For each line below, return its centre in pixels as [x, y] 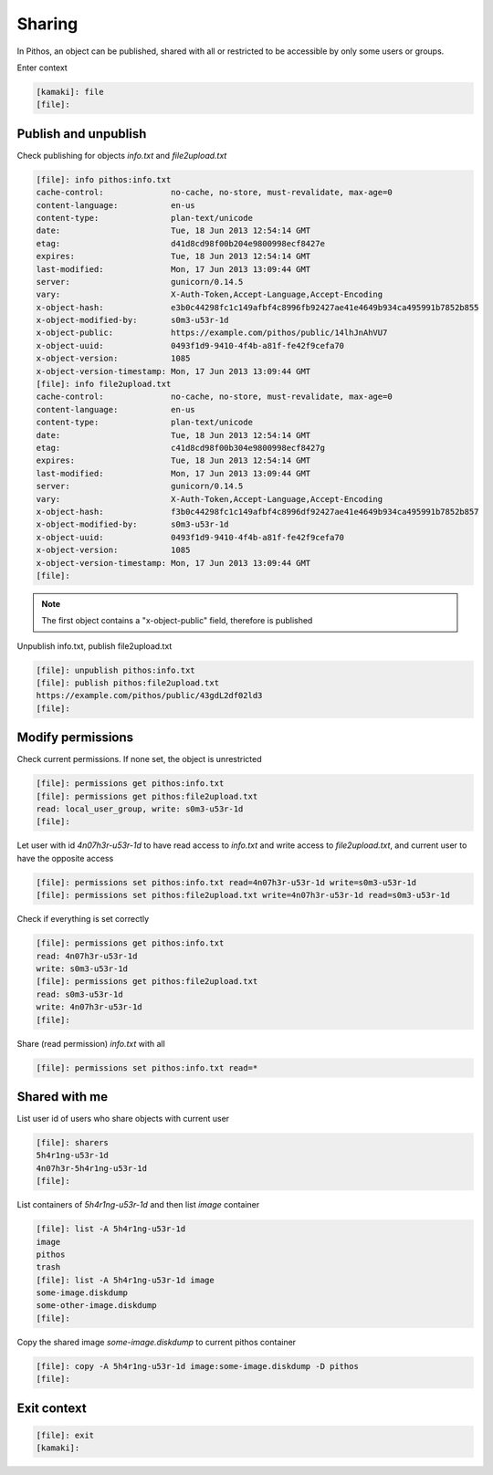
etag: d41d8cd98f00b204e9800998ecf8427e [181, 243]
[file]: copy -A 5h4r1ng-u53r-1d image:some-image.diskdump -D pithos [198, 1366]
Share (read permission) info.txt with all [91, 1043]
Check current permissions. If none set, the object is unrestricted [139, 759]
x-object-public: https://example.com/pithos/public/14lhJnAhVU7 [212, 333]
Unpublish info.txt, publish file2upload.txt [94, 646]
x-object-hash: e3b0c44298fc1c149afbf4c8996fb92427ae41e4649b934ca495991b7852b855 [257, 307]
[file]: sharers [73, 1142]
